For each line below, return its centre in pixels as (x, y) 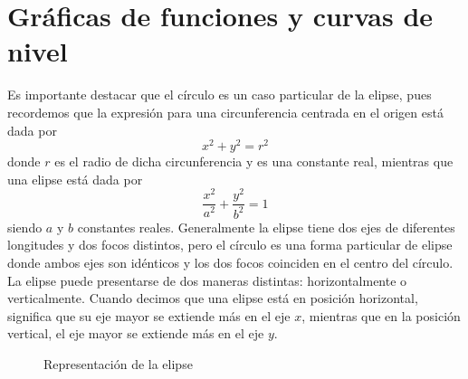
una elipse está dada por (75, 179)
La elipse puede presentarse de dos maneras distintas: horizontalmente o (207, 280)
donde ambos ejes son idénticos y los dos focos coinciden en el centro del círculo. (230, 263)
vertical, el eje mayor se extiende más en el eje (136, 333)
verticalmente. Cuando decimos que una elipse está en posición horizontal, (213, 298)
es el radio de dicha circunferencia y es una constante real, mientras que (254, 161)
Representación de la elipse (118, 364)
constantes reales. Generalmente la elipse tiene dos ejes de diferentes (266, 227)
